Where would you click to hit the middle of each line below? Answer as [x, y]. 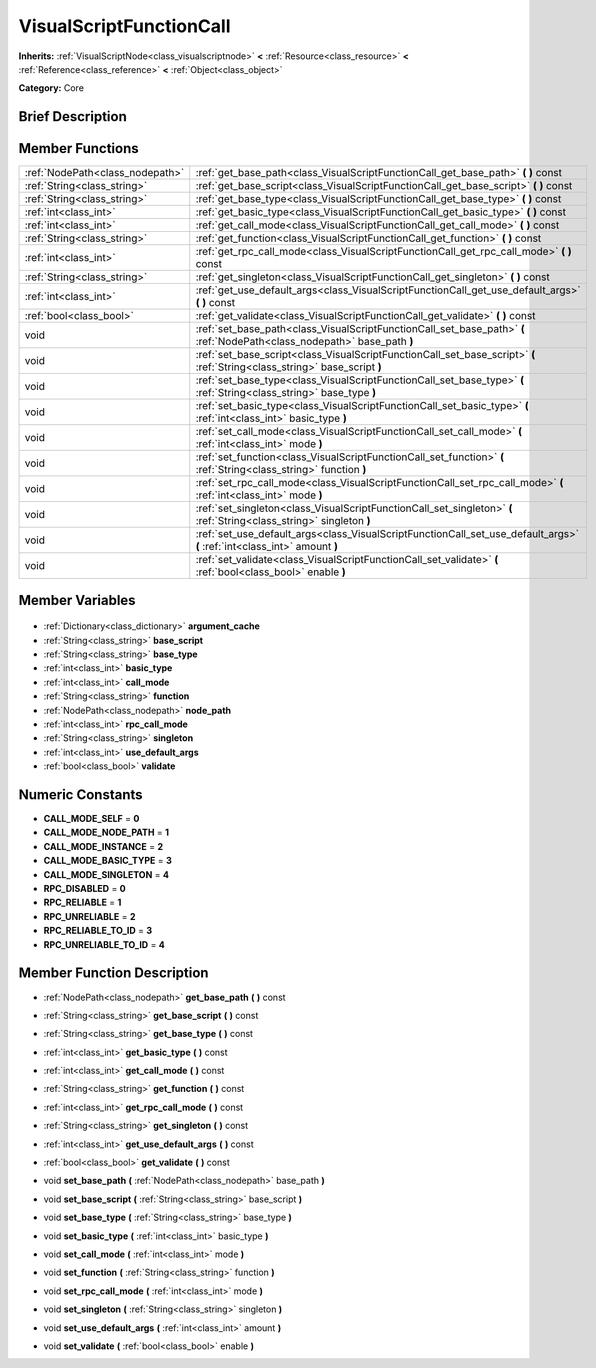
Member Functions [78, 148]
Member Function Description [113, 973]
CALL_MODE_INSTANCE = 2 [103, 846]
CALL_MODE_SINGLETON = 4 [106, 874]
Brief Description [72, 116]
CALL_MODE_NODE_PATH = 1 [106, 832]
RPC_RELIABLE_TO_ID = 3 [98, 931]
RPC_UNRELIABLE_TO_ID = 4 [104, 944]
